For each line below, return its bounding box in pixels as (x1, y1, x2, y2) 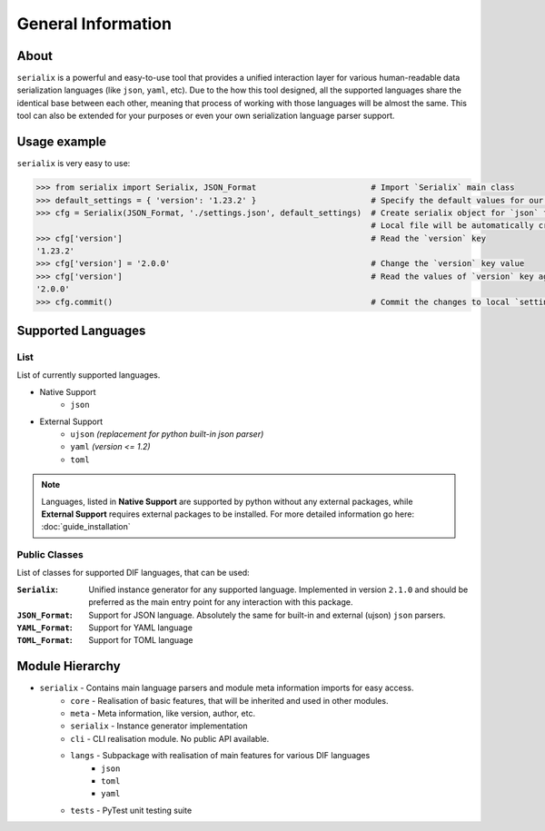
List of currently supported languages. (16, 370, 161, 381)
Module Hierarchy (16, 658, 122, 674)
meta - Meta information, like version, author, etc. (70, 708, 256, 719)
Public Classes (16, 549, 84, 561)
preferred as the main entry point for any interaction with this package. (88, 597, 353, 608)
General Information (16, 14, 173, 34)
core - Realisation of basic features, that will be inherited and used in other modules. (70, 695, 389, 706)
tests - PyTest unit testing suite (70, 805, 193, 816)
